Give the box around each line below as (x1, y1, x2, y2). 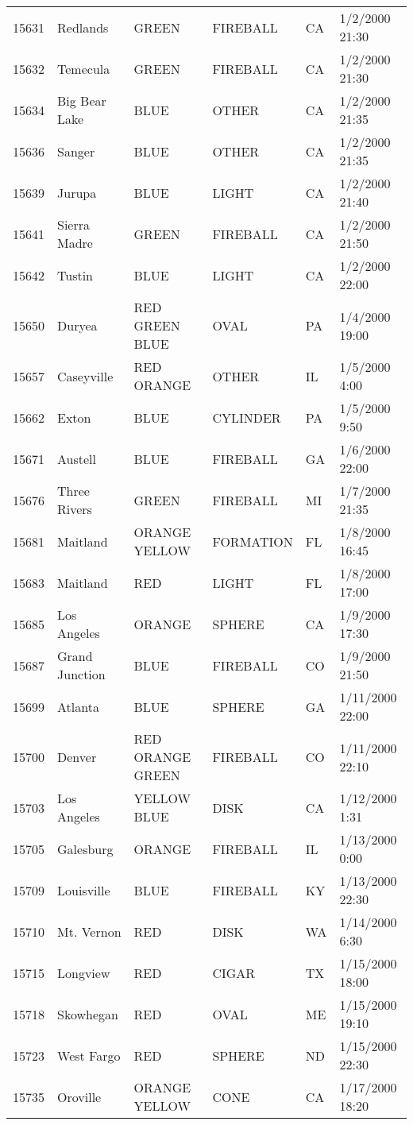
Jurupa (57, 183, 97, 202)
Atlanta (57, 697, 99, 716)
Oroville (57, 1087, 102, 1106)
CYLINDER (212, 408, 281, 427)
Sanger (57, 141, 95, 160)
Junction (57, 665, 106, 683)
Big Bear (57, 91, 106, 110)
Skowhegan (57, 1004, 118, 1023)
